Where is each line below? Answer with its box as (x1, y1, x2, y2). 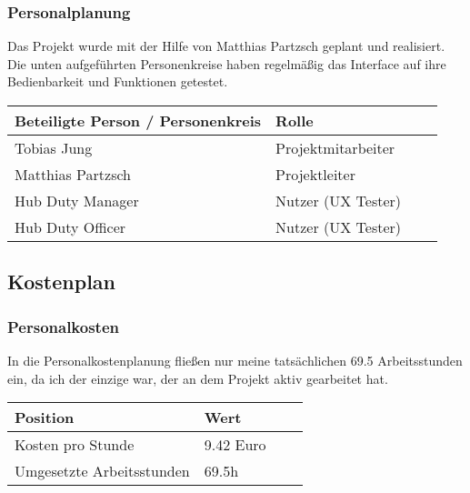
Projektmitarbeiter (275, 137, 395, 158)
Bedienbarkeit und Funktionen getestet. (7, 72, 228, 91)
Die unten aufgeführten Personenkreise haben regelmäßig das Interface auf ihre (7, 54, 446, 73)
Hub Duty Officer (15, 216, 126, 237)
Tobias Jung (15, 137, 93, 158)
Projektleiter (275, 164, 355, 185)
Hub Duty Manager (15, 190, 139, 211)
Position (15, 407, 75, 428)
